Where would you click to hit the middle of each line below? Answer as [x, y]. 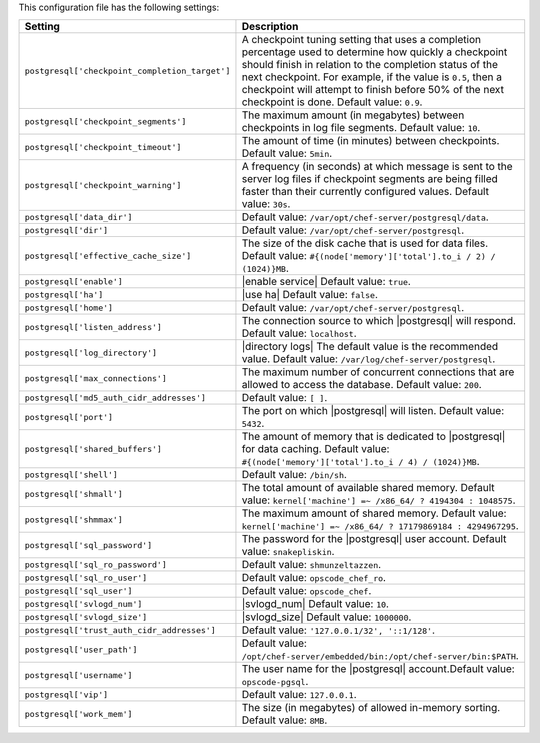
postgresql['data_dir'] [78, 216]
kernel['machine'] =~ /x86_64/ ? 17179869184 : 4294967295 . [380, 526]
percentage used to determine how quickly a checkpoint [374, 52]
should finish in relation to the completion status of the [370, 65]
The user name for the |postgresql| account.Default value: [378, 669]
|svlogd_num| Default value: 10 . [315, 604]
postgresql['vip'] [66, 694]
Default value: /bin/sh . [294, 475]
